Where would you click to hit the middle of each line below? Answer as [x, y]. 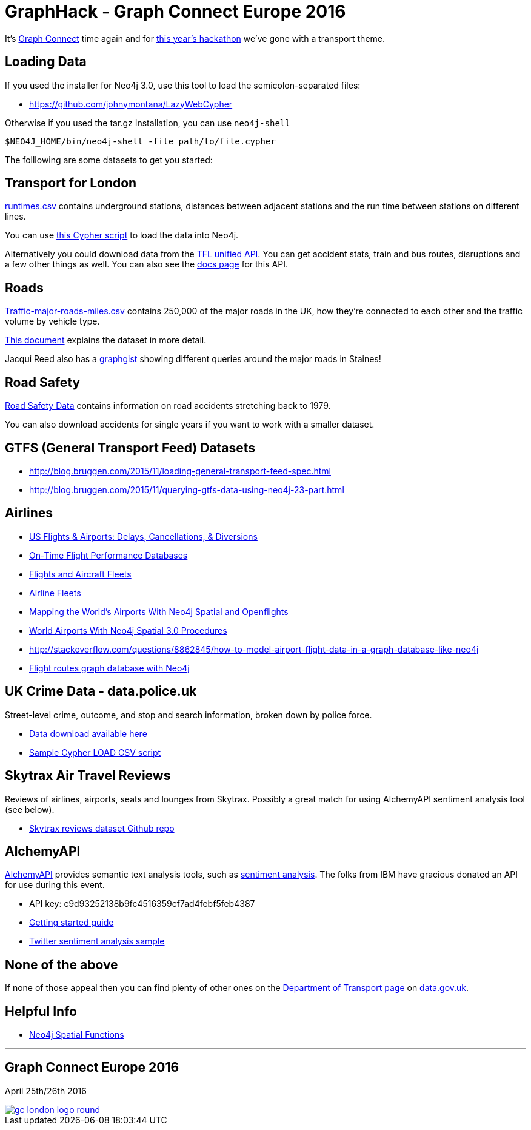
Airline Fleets [55, 593]
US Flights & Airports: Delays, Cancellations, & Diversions [143, 536]
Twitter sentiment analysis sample [97, 941]
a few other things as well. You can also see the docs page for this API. [146, 264]
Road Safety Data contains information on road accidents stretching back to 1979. [168, 406]
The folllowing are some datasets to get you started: [109, 160]
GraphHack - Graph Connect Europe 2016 [175, 12]
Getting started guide [72, 923]
